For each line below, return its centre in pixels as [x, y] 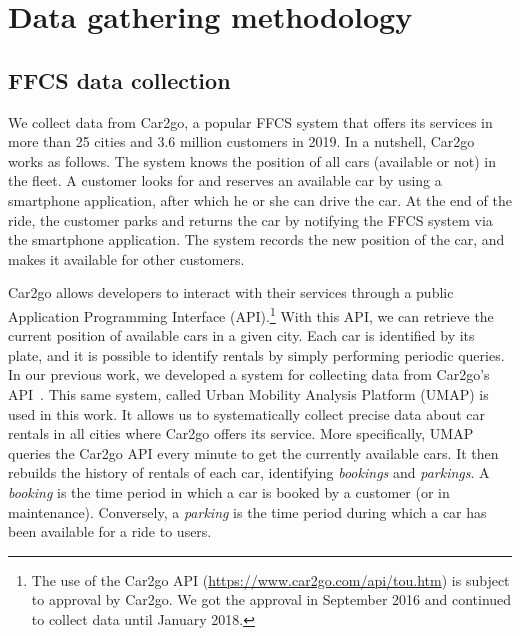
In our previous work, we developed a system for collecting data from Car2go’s [249, 374]
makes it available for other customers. [126, 258]
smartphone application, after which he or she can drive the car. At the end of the [260, 199]
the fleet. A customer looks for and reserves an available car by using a [225, 180]
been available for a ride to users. [110, 531]
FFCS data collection [119, 79]
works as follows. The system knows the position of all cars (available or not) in [252, 160]
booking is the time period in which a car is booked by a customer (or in [229, 491]
